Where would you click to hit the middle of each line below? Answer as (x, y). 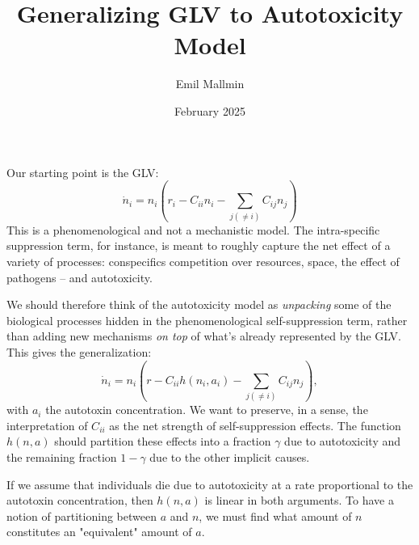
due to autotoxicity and (343, 441)
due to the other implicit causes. (230, 457)
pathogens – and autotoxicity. (80, 277)
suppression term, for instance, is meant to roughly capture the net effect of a (199, 245)
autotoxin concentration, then (80, 500)
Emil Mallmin (210, 84)
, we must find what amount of (275, 515)
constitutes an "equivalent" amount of (99, 532)
